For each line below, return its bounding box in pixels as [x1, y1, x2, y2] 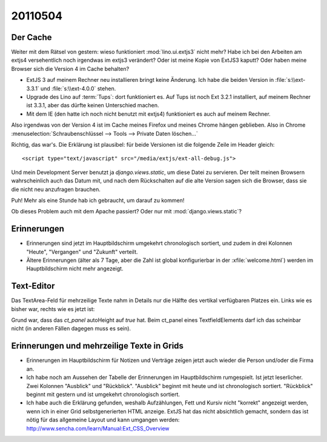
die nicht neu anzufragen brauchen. [11, 186, 101, 193]
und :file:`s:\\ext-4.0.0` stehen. [40, 85, 116, 92]
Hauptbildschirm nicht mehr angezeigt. [26, 265, 124, 272]
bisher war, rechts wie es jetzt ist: [11, 305, 95, 312]
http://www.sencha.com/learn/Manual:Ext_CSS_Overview [26, 424, 170, 432]
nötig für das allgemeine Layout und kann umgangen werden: [26, 416, 180, 424]
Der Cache [11, 32, 52, 42]
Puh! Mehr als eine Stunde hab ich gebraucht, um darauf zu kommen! [11, 196, 185, 204]
